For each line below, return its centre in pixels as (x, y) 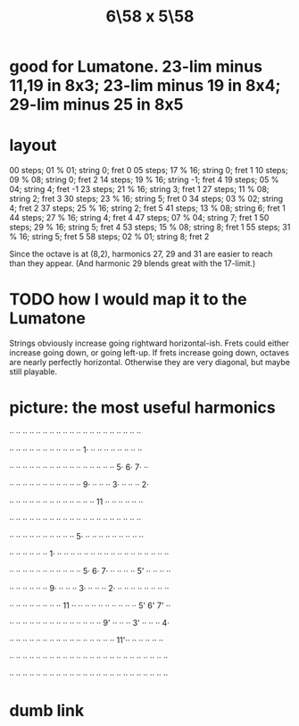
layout (33, 146)
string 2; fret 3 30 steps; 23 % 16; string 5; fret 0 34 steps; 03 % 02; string (146, 199)
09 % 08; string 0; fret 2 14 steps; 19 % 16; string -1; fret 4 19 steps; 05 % (144, 179)
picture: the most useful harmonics (142, 408)
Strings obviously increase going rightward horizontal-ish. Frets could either (149, 343)
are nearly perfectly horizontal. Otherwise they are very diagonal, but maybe (150, 363)
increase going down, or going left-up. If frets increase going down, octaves (149, 353)
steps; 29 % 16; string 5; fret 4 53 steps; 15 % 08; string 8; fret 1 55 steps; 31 (150, 227)
